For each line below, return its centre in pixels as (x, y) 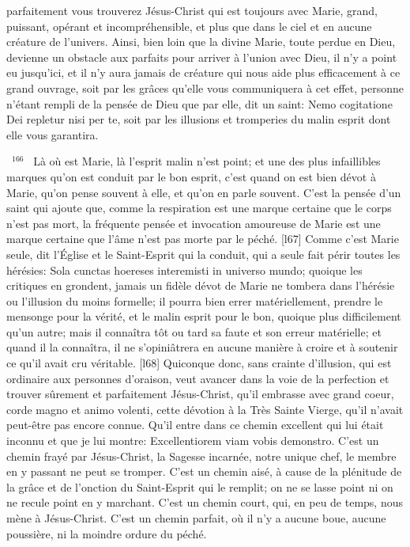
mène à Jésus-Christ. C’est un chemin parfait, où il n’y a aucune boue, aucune (196, 518)
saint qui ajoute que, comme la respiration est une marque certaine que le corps (199, 208)
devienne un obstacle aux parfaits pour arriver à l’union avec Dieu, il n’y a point (202, 57)
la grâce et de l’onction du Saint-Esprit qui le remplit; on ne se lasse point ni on (200, 486)
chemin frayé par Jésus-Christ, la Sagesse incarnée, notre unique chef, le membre (201, 456)
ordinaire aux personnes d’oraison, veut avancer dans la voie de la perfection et (198, 378)
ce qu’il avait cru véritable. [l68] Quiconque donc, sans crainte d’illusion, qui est (199, 363)
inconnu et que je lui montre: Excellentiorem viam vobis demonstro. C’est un (193, 441)
